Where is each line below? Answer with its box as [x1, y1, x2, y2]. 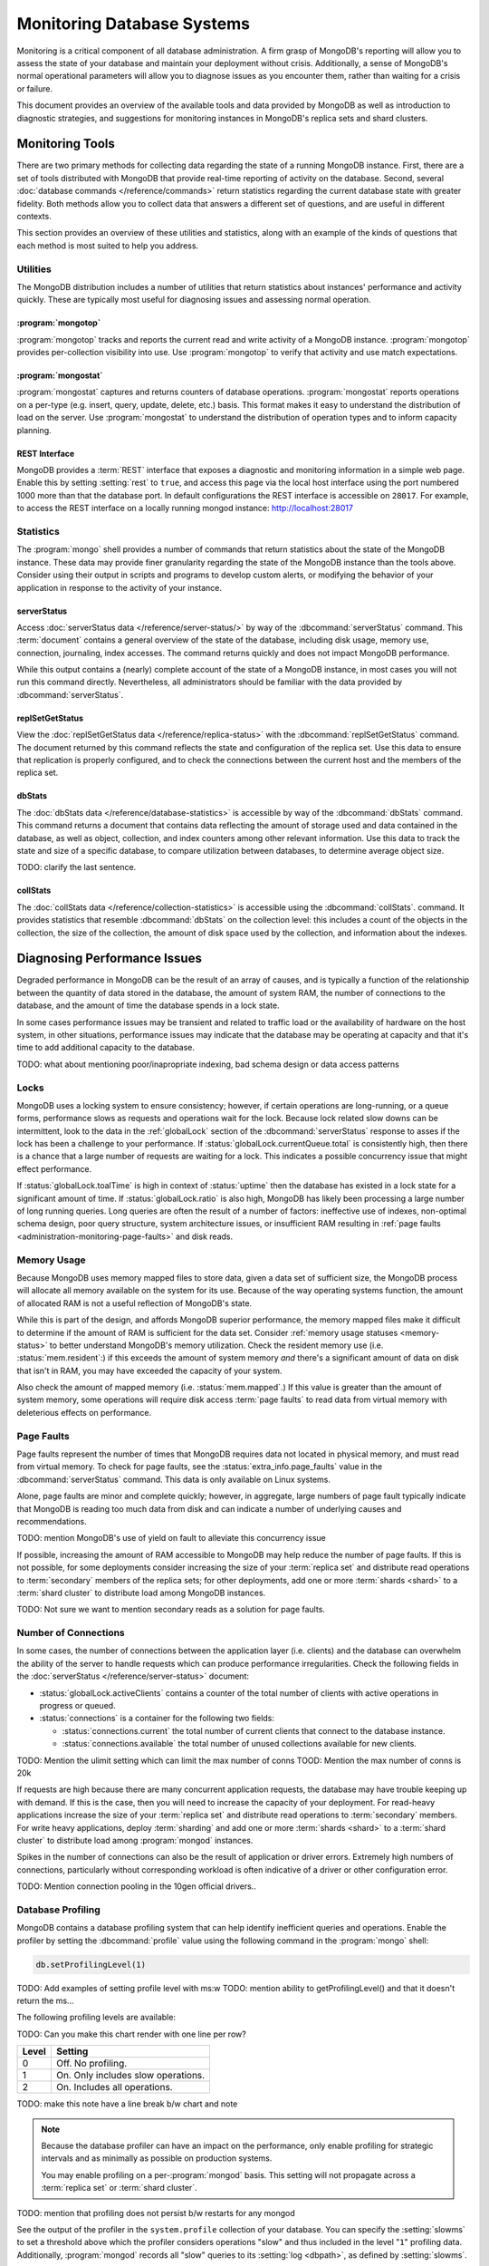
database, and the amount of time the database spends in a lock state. [16, 1000, 280, 1011]
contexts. [16, 210, 52, 221]
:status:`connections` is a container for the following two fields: [39, 1713, 275, 1724]
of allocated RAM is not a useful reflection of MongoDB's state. [16, 1297, 253, 1309]
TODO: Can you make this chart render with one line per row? [16, 2029, 246, 2039]
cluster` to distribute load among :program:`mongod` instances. [16, 1835, 254, 1845]
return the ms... [16, 1995, 74, 2006]
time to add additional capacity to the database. [16, 1042, 195, 1053]
